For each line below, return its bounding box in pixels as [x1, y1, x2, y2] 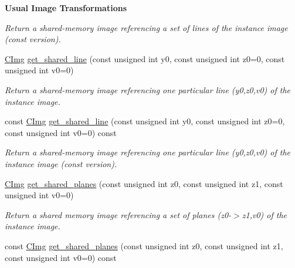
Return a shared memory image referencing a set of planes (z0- [5, 208, 232, 220]
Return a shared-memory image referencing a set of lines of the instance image [5, 21, 288, 33]
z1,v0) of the [242, 208, 287, 220]
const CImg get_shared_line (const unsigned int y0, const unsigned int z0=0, [5, 115, 285, 127]
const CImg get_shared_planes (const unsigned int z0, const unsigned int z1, [5, 239, 283, 252]
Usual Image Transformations [5, 2, 127, 13]
